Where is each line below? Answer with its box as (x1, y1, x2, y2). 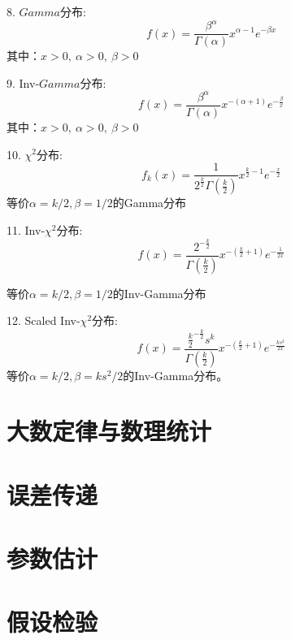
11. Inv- (7, 221, 46, 238)
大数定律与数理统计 (7, 414, 212, 448)
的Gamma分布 (112, 194, 187, 211)
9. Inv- (7, 74, 40, 91)
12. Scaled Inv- (7, 312, 80, 329)
